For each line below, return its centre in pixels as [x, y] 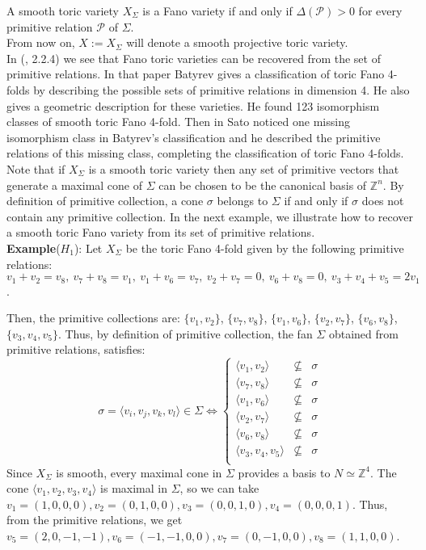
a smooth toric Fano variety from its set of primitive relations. [161, 232]
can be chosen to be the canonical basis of [263, 185]
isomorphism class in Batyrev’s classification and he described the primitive [194, 137]
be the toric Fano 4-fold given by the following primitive [265, 248]
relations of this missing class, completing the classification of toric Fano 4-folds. [205, 153]
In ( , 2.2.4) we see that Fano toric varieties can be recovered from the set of [194, 58]
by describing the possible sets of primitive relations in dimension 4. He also [221, 89]
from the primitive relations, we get [95, 520]
